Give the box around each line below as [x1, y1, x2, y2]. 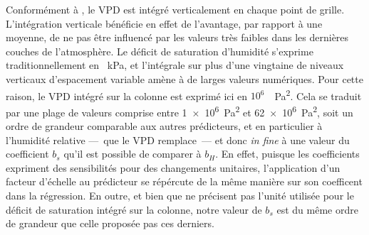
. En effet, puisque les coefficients [215, 146, 360, 161]
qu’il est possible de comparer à [63, 146, 202, 161]
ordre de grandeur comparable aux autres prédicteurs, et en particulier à [6, 119, 323, 133]
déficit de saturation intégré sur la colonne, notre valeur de [6, 202, 262, 217]
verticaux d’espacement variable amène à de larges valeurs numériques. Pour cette [6, 71, 363, 86]
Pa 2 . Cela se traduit [274, 86, 362, 103]
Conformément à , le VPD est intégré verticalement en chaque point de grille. [6, 2, 345, 16]
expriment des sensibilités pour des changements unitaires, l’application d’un [6, 160, 341, 175]
